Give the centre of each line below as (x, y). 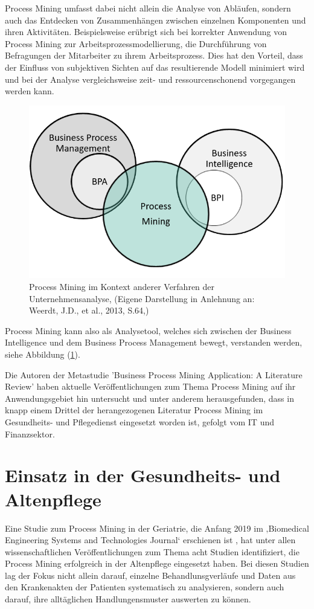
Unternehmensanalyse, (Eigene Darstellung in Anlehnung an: (142, 298)
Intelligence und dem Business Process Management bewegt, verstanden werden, (154, 342)
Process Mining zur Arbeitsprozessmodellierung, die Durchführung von (136, 43)
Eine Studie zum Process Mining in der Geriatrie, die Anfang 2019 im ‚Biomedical (157, 528)
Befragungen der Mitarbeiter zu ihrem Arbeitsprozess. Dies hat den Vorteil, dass (154, 55)
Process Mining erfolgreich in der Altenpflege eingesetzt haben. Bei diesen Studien (157, 563)
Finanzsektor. (30, 433)
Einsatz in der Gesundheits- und (143, 475)
